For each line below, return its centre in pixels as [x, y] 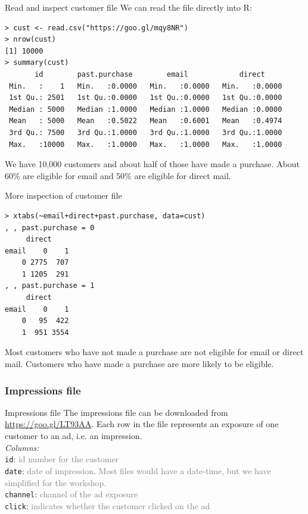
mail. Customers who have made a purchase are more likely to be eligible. [139, 364]
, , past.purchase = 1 [50, 286]
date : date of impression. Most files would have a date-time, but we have [138, 470]
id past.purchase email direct [150, 74]
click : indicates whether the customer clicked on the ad [108, 505]
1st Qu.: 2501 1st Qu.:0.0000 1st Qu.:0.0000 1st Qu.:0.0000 [146, 98]
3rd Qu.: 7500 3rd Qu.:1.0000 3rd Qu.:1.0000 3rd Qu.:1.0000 [146, 132]
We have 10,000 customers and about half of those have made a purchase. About [153, 164]
